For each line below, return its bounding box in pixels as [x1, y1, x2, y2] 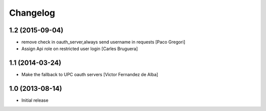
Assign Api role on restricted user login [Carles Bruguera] [21, 46, 138, 52]
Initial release [21, 97, 49, 103]
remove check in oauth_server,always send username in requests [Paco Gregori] [21, 39, 186, 45]
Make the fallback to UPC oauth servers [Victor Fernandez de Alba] [21, 72, 159, 78]
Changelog [9, 7, 55, 18]
